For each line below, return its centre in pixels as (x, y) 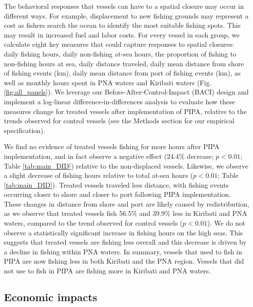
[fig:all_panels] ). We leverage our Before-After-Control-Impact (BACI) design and (126, 92)
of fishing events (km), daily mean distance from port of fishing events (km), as (122, 73)
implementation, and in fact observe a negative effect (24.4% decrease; (109, 156)
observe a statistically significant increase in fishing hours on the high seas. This (124, 232)
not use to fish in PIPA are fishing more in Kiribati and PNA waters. (107, 271)
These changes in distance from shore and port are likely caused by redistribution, (127, 203)
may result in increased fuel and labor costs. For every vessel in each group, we (122, 34)
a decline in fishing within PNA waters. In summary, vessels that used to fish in (123, 251)
